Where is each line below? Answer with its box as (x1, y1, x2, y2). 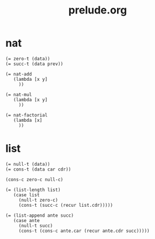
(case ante (13, 217, 40, 223)
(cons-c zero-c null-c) (5, 176, 64, 182)
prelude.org (68, 4, 127, 17)
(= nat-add (5, 71, 32, 77)
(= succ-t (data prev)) (5, 61, 64, 67)
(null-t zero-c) (18, 197, 58, 203)
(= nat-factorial (5, 112, 48, 118)
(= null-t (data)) (5, 161, 50, 167)
